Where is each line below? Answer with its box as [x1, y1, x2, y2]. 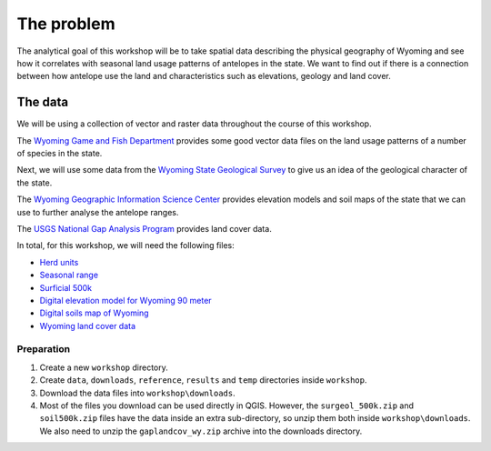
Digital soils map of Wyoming [39, 307, 149, 318]
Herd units [39, 256, 79, 267]
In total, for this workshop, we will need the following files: [16, 240, 235, 251]
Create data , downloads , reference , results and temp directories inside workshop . [39, 375, 367, 386]
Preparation [16, 343, 71, 356]
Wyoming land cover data [39, 320, 136, 331]
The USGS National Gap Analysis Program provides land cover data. [16, 223, 272, 234]
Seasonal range [39, 269, 99, 281]
